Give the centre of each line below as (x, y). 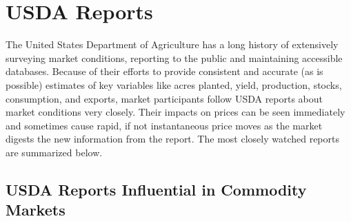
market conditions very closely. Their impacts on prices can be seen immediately (175, 112)
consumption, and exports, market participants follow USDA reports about (164, 98)
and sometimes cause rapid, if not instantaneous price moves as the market (164, 125)
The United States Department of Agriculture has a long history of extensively (172, 44)
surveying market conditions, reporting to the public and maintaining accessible (174, 57)
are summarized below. (54, 152)
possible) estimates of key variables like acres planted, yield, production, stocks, (174, 84)
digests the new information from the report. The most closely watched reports (172, 139)
